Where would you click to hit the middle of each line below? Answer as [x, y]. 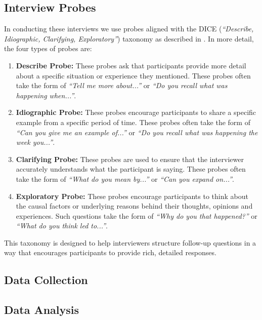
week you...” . [35, 142]
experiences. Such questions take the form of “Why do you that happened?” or [137, 215]
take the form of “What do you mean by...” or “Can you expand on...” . [125, 178]
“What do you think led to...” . [62, 226]
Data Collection [46, 280]
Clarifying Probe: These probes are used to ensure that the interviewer [130, 159]
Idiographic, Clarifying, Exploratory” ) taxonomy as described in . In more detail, [129, 38]
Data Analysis [42, 310]
